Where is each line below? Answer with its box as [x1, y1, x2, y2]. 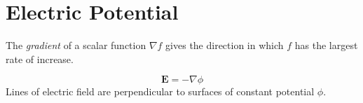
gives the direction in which [165, 38, 284, 53]
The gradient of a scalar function [6, 38, 146, 53]
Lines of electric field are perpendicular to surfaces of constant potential [6, 84, 315, 99]
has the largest [294, 38, 358, 53]
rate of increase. [6, 51, 74, 66]
